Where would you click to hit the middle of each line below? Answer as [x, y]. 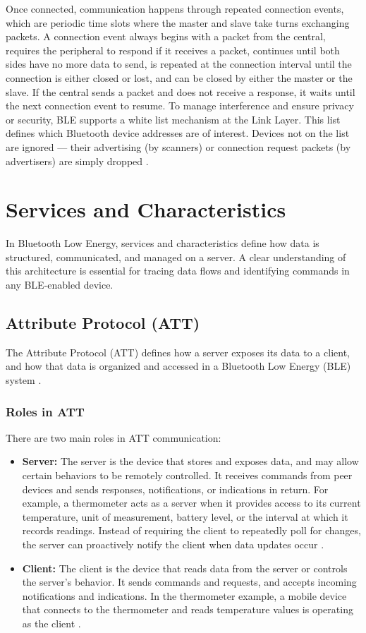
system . [24, 380]
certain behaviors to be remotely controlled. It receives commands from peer [187, 475]
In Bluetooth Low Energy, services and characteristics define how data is [163, 243]
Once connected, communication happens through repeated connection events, [175, 8]
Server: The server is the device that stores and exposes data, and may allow [190, 461]
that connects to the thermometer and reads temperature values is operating [188, 609]
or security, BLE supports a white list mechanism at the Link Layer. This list [173, 119]
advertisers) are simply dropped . [77, 161]
